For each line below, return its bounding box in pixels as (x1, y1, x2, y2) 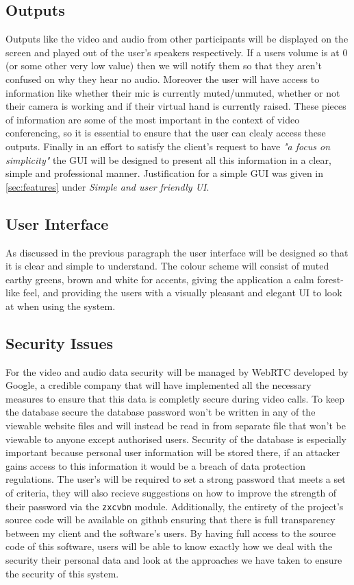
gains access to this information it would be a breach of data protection (5, 458, 305, 473)
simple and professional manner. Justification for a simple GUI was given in (5, 166, 324, 180)
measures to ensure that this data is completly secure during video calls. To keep (5, 391, 344, 405)
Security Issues (5, 332, 114, 353)
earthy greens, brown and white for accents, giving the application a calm (5, 272, 314, 286)
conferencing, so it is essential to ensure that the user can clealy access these (5, 126, 326, 140)
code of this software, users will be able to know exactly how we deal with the (5, 539, 333, 553)
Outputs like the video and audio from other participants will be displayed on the (5, 32, 349, 46)
